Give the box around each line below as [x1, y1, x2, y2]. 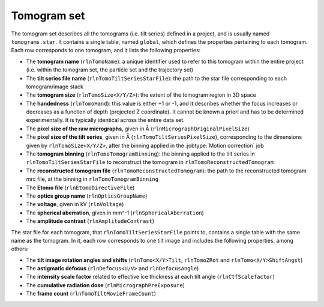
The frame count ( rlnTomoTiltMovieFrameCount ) [26, 290, 156, 297]
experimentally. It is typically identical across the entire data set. [26, 117, 185, 124]
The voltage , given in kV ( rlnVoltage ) [26, 201, 124, 208]
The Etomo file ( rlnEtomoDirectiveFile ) [26, 184, 135, 191]
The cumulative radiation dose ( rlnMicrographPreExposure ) [26, 281, 185, 288]
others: [11, 245, 29, 252]
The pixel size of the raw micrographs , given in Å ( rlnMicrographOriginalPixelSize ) [26, 125, 250, 132]
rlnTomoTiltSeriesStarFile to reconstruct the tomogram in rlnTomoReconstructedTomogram [26, 159, 274, 166]
